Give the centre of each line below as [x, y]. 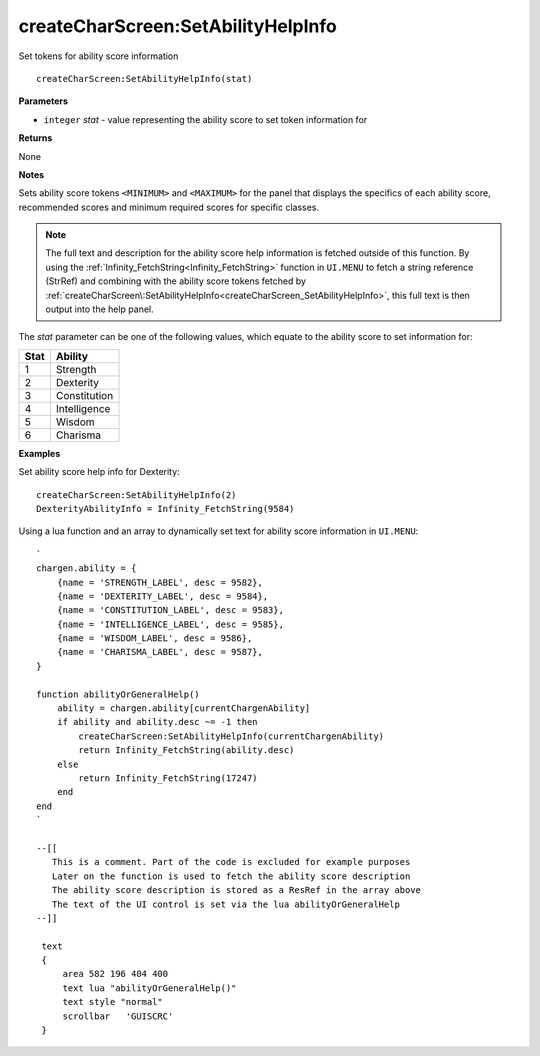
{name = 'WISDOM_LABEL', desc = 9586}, [154, 638]
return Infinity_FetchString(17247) [168, 778]
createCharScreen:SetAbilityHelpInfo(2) [136, 494]
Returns [35, 138]
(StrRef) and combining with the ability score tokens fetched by [176, 281]
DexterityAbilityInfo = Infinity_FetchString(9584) [165, 508]
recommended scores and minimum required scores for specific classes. [169, 207]
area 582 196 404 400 [115, 974]
